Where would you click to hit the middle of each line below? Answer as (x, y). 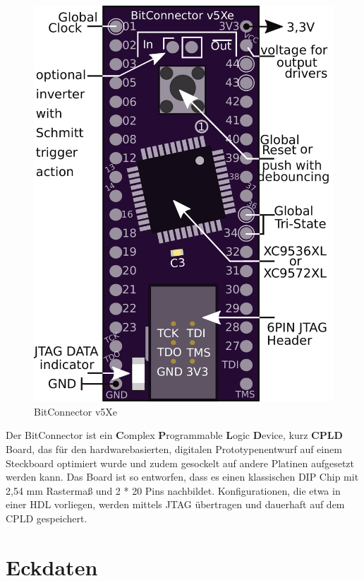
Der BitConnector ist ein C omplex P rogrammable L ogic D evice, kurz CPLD (174, 435)
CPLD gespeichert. (47, 518)
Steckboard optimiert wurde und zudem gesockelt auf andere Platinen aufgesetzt (180, 463)
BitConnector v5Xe (76, 411)
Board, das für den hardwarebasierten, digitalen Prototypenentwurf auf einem (174, 449)
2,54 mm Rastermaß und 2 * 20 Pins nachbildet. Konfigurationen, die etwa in (173, 490)
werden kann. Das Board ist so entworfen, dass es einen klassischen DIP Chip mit (182, 477)
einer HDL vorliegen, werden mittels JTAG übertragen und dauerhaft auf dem (175, 504)
